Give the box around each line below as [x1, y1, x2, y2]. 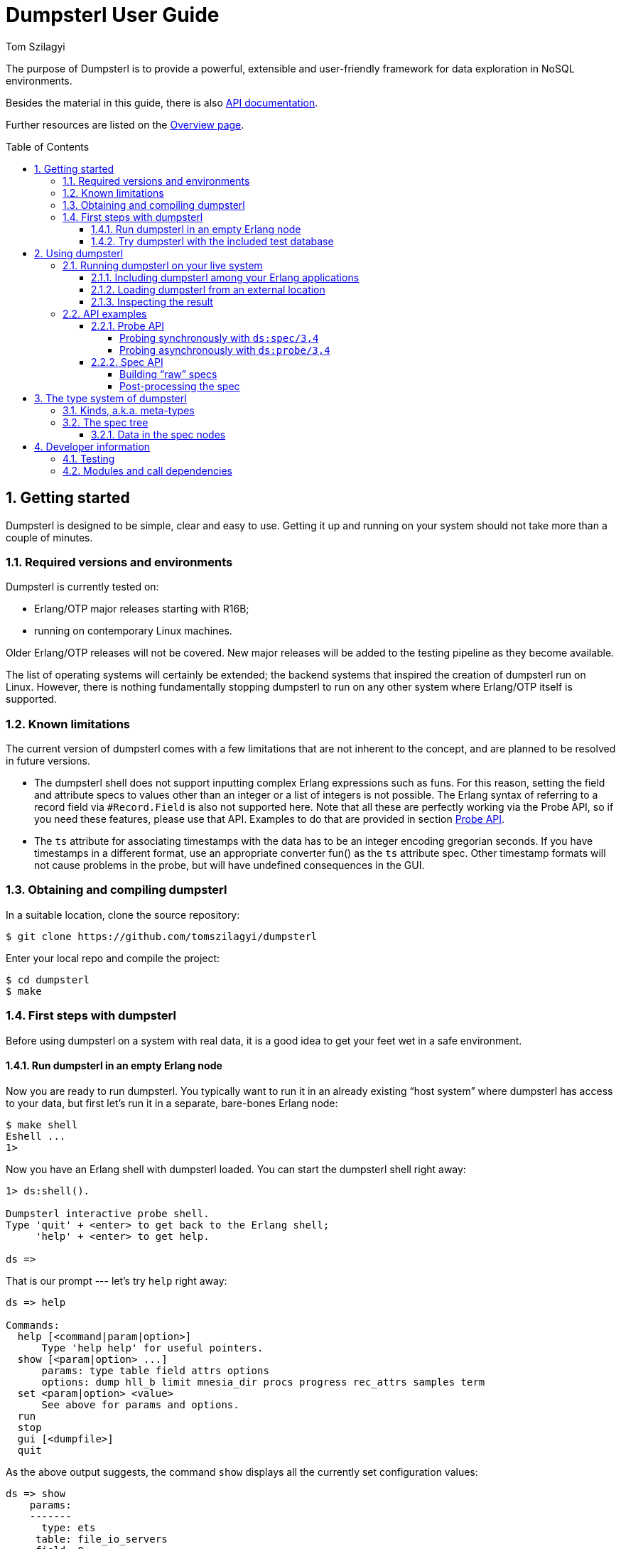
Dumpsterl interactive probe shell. [6, 1207, 210, 1219]
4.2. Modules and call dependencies [63, 464, 232, 477]
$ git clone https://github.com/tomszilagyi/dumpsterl [6, 930, 318, 942]
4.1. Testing [63, 452, 115, 465]
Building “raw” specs [119, 367, 217, 380]
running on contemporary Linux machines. [34, 625, 232, 637]
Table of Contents [6, 140, 90, 153]
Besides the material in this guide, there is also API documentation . [6, 96, 318, 109]
